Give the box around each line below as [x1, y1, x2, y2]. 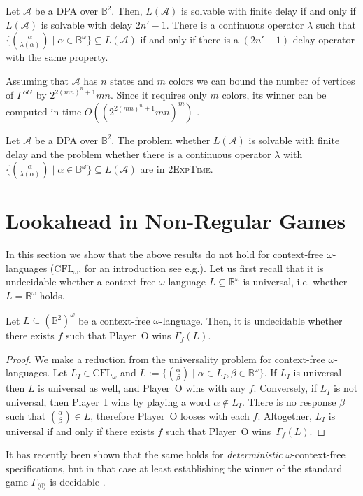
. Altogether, [257, 408, 312, 423]
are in [140, 162, 165, 176]
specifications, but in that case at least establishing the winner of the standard [6, 460, 343, 475]
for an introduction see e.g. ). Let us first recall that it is [84, 260, 324, 275]
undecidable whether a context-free [6, 274, 156, 289]
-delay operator [290, 32, 355, 47]
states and [110, 73, 154, 87]
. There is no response [241, 394, 336, 409]
